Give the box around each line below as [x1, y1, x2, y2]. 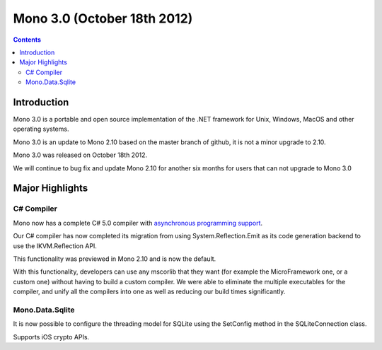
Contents [13, 35, 42, 44]
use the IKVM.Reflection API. [13, 241, 97, 250]
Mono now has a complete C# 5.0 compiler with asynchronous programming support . [13, 218, 263, 227]
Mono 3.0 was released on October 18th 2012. [13, 151, 148, 159]
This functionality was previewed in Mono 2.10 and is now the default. [13, 255, 216, 263]
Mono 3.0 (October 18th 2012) [13, 11, 193, 26]
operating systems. [13, 124, 69, 134]
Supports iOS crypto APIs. [13, 332, 90, 341]
